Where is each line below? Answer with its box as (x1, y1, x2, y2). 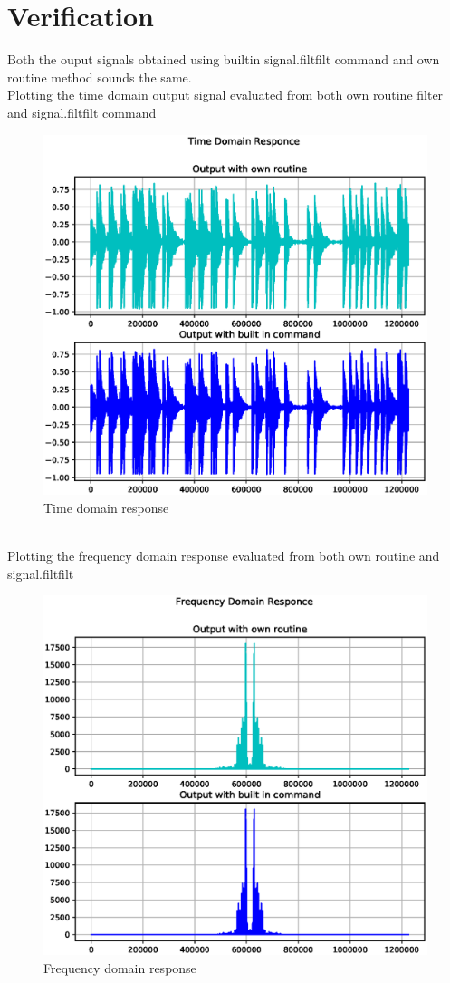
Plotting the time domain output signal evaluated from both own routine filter (7, 85, 444, 104)
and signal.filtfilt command (7, 102, 157, 121)
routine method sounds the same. (7, 67, 192, 86)
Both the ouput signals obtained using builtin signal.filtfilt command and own (7, 50, 440, 69)
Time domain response (43, 497, 169, 516)
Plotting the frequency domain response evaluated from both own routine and (7, 546, 440, 565)
